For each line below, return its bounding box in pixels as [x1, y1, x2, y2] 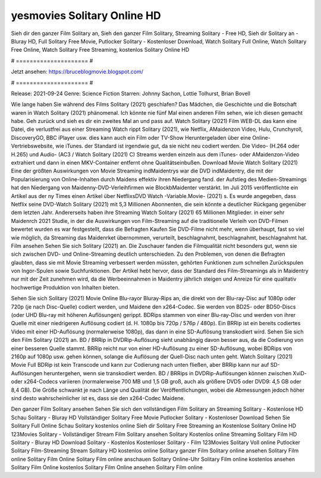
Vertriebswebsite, [11, 143, 55, 150]
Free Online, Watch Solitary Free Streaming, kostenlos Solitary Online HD [11, 46, 190, 54]
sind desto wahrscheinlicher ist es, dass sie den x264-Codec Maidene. [11, 394, 185, 401]
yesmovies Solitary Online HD [11, 9, 162, 22]
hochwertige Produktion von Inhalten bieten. [11, 284, 120, 291]
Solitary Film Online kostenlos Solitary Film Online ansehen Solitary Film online [11, 464, 203, 471]
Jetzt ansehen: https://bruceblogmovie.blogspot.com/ [11, 68, 144, 76]
